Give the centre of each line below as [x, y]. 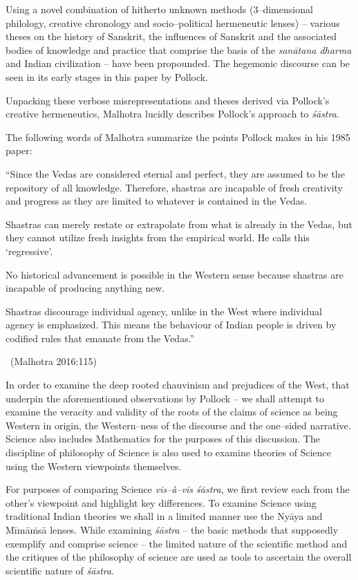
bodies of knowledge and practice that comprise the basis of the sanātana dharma [179, 49]
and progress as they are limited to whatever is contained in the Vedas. [157, 201]
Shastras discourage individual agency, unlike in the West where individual [164, 311]
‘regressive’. [29, 251]
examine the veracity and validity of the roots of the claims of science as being [172, 412]
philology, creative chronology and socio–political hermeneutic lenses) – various [173, 22]
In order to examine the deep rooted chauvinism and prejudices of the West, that [178, 385]
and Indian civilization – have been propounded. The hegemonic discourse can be [178, 63]
